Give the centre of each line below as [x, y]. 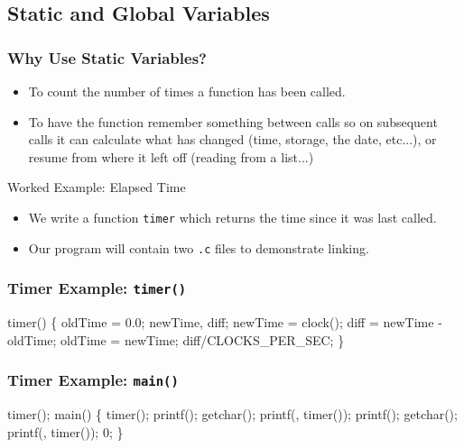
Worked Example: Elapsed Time [97, 187]
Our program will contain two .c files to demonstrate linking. [199, 247]
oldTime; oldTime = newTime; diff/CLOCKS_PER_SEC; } [176, 339]
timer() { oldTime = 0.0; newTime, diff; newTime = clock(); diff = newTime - [225, 322]
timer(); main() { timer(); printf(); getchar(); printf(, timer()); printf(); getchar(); [232, 414]
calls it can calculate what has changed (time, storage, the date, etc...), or [232, 139]
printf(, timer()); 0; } [65, 431]
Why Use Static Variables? [107, 57]
